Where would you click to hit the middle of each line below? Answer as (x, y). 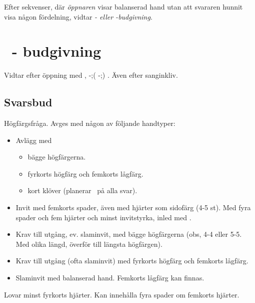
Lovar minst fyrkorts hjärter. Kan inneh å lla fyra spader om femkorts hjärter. (122, 294)
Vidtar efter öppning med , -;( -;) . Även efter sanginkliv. (91, 75)
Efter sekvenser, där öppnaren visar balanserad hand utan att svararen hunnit (123, 7)
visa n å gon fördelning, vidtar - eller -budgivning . (78, 16)
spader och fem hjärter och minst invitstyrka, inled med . (103, 217)
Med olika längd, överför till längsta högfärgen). (89, 244)
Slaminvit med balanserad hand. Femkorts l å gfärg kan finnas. (110, 278)
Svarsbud (28, 102)
